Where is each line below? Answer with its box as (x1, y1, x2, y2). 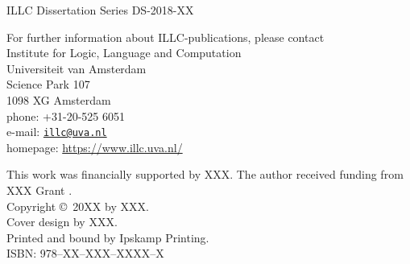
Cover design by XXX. (6, 213, 118, 230)
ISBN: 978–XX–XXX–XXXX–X (6, 245, 164, 262)
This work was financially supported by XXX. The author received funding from (6, 166, 404, 183)
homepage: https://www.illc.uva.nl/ (6, 138, 183, 155)
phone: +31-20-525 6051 (6, 107, 125, 124)
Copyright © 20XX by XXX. (6, 197, 149, 214)
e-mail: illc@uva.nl (6, 123, 107, 140)
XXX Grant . (6, 182, 72, 198)
